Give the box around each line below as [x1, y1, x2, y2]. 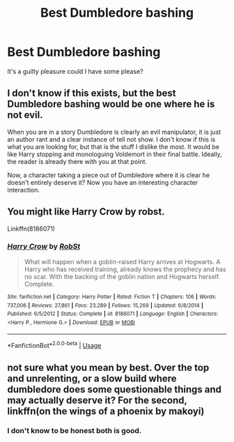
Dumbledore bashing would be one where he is [7, 98, 215, 110]
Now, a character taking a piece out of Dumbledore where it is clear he [7, 171, 210, 179]
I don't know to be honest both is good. [7, 426, 142, 436]
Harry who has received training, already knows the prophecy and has [24, 265, 226, 273]
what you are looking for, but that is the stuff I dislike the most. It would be [7, 142, 220, 151]
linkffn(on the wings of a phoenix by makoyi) [7, 405, 205, 417]
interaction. [7, 185, 40, 194]
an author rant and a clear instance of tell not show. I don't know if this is [7, 135, 216, 144]
